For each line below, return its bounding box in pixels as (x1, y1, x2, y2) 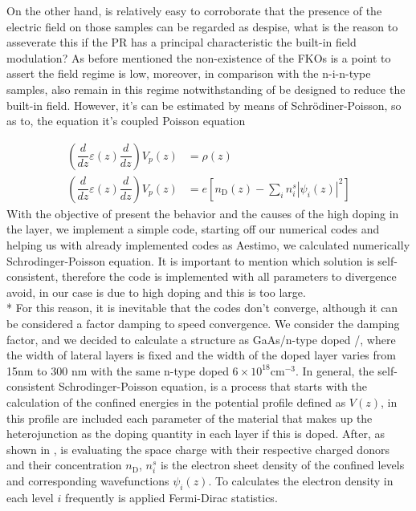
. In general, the (295, 362, 374, 379)
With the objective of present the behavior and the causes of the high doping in (6, 205, 399, 221)
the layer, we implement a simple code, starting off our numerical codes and (6, 221, 380, 237)
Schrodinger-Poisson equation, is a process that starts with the (59, 378, 368, 395)
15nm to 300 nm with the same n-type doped (6, 362, 229, 379)
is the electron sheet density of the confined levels (160, 456, 405, 473)
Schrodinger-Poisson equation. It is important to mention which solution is (6, 252, 374, 269)
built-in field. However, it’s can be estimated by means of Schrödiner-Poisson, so (6, 96, 402, 113)
